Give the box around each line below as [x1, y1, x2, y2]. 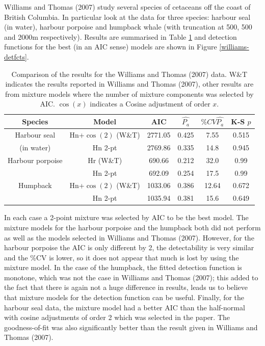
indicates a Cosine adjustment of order [90, 98, 210, 109]
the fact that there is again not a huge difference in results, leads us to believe [4, 282, 248, 292]
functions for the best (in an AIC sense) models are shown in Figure [4, 41, 217, 52]
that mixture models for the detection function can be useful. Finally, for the [4, 292, 245, 303]
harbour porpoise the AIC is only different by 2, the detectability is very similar [4, 242, 254, 253]
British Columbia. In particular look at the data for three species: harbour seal [4, 11, 251, 22]
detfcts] [4, 51, 27, 62]
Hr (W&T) [88, 154, 122, 165]
